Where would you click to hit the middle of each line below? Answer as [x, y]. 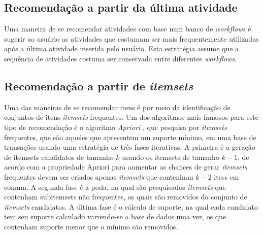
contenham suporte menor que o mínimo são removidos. [91, 226]
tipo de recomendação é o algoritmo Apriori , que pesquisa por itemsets [116, 127]
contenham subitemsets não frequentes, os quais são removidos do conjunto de [126, 197]
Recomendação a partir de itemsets [99, 86]
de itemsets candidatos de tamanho [59, 157]
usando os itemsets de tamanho [171, 157]
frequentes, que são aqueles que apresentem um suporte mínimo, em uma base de [130, 137]
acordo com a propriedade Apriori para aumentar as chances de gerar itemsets [126, 167]
